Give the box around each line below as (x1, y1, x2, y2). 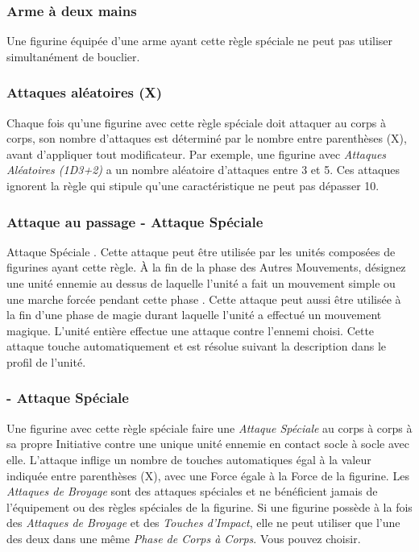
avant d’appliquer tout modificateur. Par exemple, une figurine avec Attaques (6, 145, 387, 162)
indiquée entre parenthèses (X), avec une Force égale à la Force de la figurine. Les (6, 467, 409, 484)
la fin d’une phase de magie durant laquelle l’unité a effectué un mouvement (6, 306, 382, 323)
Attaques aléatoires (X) (6, 82, 163, 102)
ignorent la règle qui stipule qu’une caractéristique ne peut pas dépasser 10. (6, 177, 380, 193)
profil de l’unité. (6, 353, 86, 370)
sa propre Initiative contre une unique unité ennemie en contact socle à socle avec (6, 435, 410, 452)
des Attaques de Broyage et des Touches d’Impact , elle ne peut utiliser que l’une (6, 514, 400, 531)
